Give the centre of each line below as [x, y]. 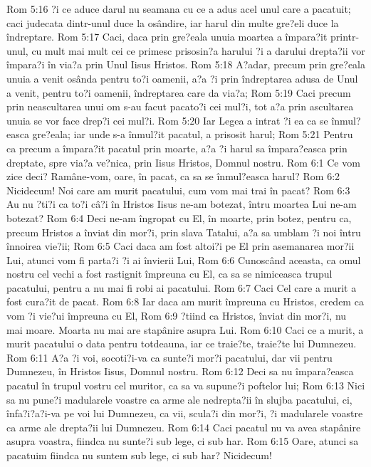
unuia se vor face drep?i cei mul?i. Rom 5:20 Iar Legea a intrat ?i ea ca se [167, 120]
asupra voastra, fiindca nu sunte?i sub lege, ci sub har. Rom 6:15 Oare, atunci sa [183, 441]
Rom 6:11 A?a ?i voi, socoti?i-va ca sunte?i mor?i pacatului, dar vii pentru [169, 357]
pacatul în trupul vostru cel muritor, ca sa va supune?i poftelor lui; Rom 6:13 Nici [186, 385]
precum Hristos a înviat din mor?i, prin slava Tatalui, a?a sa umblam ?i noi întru [184, 232]
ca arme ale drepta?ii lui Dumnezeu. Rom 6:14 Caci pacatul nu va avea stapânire [184, 427]
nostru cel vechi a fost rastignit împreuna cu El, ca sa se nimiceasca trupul [169, 274]
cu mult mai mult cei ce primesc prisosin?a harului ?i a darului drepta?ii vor [198, 50]
